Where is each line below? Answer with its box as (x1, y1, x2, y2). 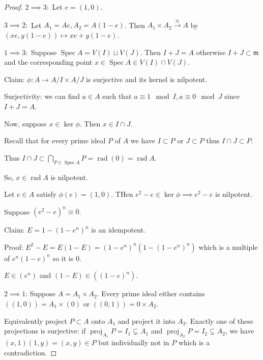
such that (102, 91, 132, 101)
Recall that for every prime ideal (4, 135, 106, 146)
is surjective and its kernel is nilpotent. (86, 73, 208, 84)
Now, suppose (4, 118, 47, 128)
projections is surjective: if (4, 325, 86, 336)
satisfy (36, 189, 56, 199)
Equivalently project (4, 315, 67, 326)
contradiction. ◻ (4, 347, 57, 357)
